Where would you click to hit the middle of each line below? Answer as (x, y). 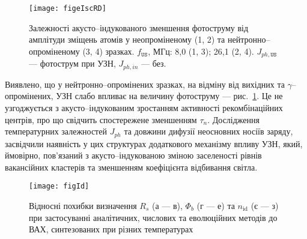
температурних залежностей (56, 131)
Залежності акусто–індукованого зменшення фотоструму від (139, 27)
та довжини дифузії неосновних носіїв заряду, (208, 131)
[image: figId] (59, 186)
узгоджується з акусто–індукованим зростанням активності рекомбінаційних (144, 107)
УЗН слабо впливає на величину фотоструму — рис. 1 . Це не (169, 96)
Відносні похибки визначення (83, 206)
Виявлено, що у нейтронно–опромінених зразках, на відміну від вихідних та (145, 84)
